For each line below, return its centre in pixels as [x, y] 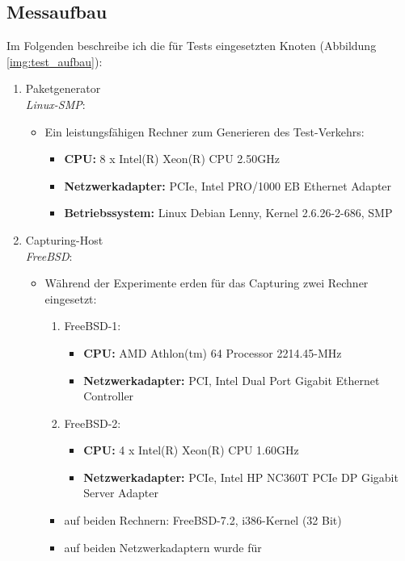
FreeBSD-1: [93, 326]
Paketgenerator [63, 88]
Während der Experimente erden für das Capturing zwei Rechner [207, 283]
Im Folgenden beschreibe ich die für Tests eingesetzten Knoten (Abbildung [192, 46]
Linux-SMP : [55, 104]
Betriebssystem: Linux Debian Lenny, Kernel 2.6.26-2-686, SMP [228, 213]
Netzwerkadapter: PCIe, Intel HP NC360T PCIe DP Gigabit [241, 477]
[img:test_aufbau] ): [55, 61]
